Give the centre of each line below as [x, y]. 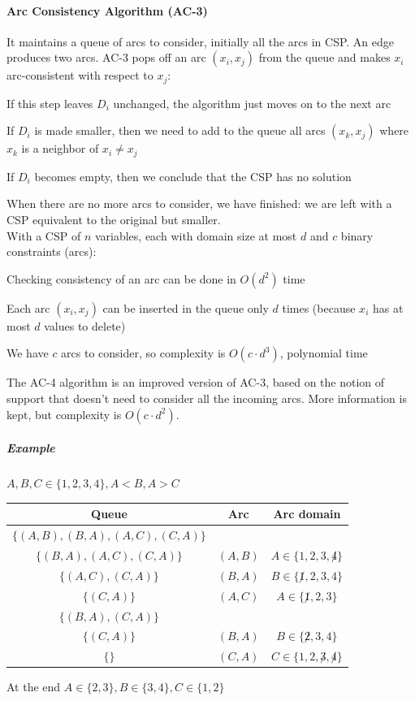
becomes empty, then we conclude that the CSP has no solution [193, 176]
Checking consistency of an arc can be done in [121, 278]
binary [357, 235]
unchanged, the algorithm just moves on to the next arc [252, 103]
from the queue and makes [324, 57]
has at [388, 307]
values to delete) [85, 325]
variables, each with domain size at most [196, 235]
